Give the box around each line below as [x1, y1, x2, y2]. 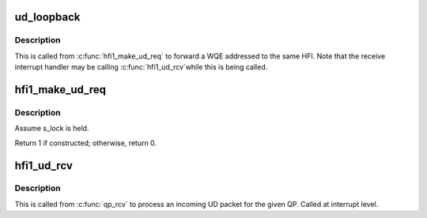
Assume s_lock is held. [14, 123, 89, 133]
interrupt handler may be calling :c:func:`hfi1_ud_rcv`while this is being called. [14, 62, 268, 72]
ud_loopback [14, 10, 81, 24]
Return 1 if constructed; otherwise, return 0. [14, 138, 157, 148]
